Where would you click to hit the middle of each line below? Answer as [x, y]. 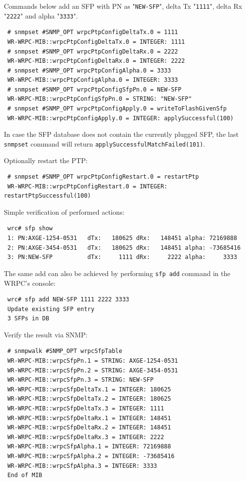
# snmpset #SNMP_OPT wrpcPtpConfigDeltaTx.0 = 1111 [93, 32]
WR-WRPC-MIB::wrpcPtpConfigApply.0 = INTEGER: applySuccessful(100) [121, 118]
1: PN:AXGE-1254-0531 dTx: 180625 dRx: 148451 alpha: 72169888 [122, 238]
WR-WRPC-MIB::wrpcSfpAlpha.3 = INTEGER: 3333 [82, 466]
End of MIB [25, 475]
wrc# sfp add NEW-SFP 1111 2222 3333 [68, 300]
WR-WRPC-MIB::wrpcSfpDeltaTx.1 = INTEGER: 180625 [89, 389]
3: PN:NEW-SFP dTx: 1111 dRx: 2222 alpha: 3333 [122, 257]
